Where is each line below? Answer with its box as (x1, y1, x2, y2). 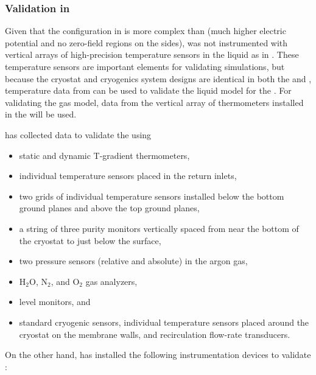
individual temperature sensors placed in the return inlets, (19, 169, 237, 182)
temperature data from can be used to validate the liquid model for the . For (5, 84, 292, 97)
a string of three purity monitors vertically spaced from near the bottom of (19, 222, 299, 234)
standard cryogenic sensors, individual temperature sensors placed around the (19, 315, 309, 328)
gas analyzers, (85, 275, 138, 287)
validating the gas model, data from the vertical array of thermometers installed (5, 96, 304, 108)
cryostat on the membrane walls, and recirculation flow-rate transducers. (19, 328, 290, 340)
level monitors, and (19, 295, 91, 308)
